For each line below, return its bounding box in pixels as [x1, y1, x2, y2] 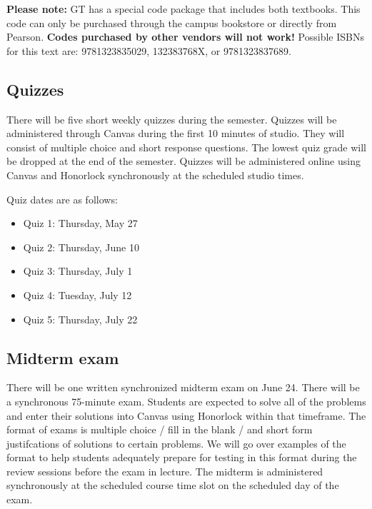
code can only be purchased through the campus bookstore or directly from [6, 15, 337, 30]
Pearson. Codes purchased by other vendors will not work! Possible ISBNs [6, 29, 364, 44]
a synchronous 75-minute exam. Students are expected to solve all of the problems [6, 393, 366, 408]
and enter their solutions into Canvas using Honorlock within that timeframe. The [6, 408, 366, 423]
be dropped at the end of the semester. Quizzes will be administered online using [6, 153, 361, 168]
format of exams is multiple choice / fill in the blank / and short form [6, 422, 313, 437]
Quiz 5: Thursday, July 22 [23, 311, 138, 326]
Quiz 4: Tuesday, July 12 [23, 287, 132, 302]
